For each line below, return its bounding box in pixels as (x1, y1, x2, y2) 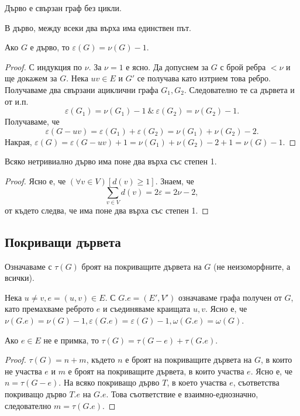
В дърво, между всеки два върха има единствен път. (5, 21, 191, 33)
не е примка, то (43, 334, 99, 346)
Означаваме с (5, 260, 52, 272)
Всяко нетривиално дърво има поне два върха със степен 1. (5, 155, 217, 167)
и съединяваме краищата (103, 302, 191, 315)
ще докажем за (5, 72, 57, 84)
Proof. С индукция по (5, 60, 82, 73)
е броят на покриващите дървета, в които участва (68, 365, 244, 377)
